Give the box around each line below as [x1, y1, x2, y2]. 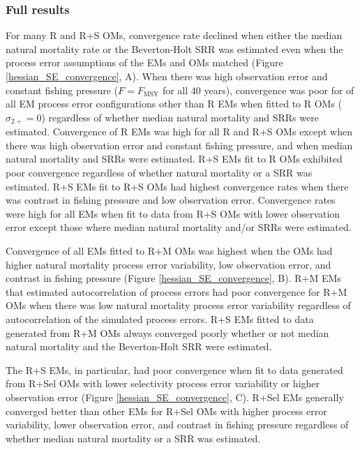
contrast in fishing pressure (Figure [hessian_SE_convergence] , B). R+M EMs [6, 271, 341, 285]
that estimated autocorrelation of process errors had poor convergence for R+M [6, 284, 347, 299]
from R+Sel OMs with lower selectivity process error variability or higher [6, 376, 320, 391]
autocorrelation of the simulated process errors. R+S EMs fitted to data [6, 311, 314, 326]
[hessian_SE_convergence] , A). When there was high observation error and [6, 69, 328, 83]
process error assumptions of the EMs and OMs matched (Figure [6, 55, 283, 70]
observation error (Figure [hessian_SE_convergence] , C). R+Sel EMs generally [6, 389, 344, 404]
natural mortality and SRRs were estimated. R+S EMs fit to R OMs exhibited [6, 151, 343, 166]
